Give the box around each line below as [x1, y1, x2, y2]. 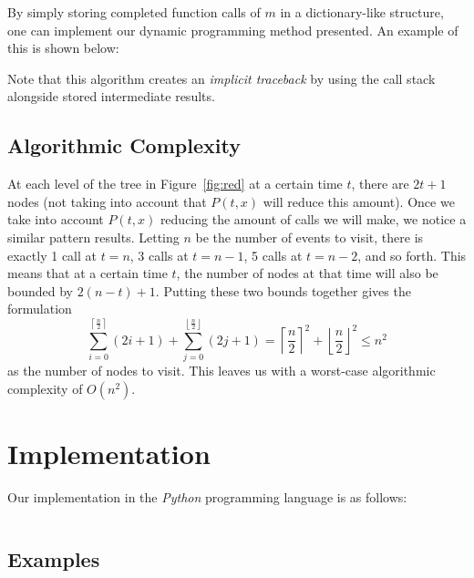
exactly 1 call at [7, 245, 97, 264]
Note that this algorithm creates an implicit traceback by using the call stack [7, 68, 436, 88]
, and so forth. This [357, 245, 467, 264]
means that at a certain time [7, 263, 168, 283]
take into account [7, 210, 104, 229]
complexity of [7, 378, 83, 397]
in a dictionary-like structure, [280, 3, 444, 21]
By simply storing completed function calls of [7, 3, 261, 21]
